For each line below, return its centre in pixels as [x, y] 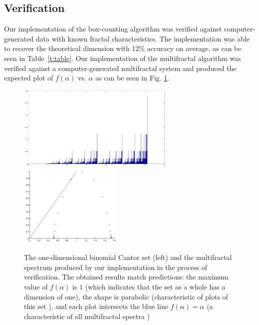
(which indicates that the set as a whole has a [155, 287]
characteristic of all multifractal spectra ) [87, 316]
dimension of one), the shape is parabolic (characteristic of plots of [126, 296]
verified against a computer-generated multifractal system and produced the [120, 68]
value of [36, 287]
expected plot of [29, 78]
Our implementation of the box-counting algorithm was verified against [113, 29]
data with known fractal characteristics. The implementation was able [142, 38]
